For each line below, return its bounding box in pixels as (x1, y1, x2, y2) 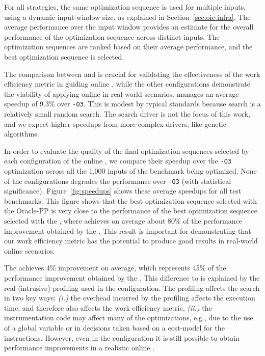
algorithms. (4, 128, 39, 139)
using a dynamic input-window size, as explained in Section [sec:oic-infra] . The (4, 11, 251, 22)
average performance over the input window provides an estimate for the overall (4, 21, 254, 32)
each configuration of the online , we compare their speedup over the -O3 (4, 155, 231, 166)
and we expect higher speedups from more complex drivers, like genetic (4, 118, 226, 129)
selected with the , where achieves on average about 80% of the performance (4, 215, 242, 226)
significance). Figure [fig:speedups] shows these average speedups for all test (4, 185, 242, 196)
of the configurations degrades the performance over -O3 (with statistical (4, 175, 231, 186)
